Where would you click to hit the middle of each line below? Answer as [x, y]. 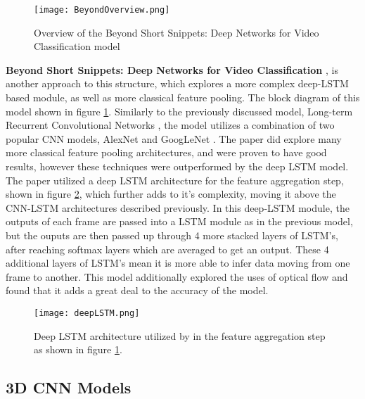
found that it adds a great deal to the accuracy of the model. [137, 290]
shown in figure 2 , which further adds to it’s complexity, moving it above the [171, 194]
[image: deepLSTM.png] [87, 313]
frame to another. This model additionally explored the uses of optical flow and [177, 276]
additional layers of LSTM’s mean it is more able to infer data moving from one [178, 263]
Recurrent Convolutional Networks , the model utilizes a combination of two [170, 125]
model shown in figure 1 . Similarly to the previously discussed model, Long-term [179, 111]
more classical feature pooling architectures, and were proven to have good [166, 152]
